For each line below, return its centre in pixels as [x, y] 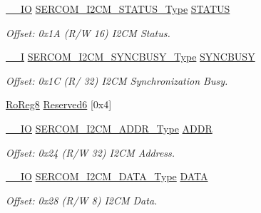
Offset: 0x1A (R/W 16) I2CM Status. [88, 32]
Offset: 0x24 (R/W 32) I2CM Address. [91, 152]
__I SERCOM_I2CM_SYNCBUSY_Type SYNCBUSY [130, 57]
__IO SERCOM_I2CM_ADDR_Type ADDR [109, 128]
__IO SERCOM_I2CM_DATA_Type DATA [107, 176]
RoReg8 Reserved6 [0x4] [59, 104]
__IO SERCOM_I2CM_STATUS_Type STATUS [118, 9]
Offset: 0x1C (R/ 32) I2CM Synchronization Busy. [117, 80]
